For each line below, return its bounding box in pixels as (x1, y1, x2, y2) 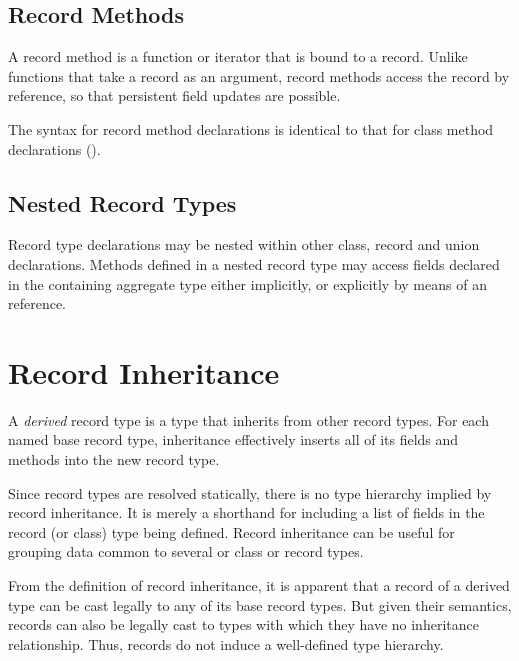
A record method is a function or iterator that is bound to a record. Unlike (8, 46, 468, 67)
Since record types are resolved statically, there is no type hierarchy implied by (8, 482, 492, 503)
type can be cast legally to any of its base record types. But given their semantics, (8, 594, 512, 615)
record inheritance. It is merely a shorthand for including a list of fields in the (8, 502, 485, 523)
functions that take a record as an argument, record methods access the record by (8, 65, 510, 86)
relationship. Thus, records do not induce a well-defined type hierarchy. (8, 633, 444, 654)
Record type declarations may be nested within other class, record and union (8, 234, 480, 255)
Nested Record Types (8, 187, 237, 218)
